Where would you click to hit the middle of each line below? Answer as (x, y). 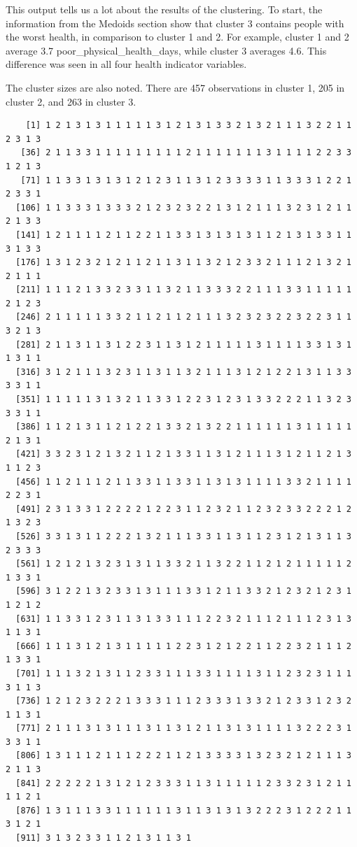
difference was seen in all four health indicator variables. (126, 64)
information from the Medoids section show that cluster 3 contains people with (175, 23)
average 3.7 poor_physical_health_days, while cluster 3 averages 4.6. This (166, 50)
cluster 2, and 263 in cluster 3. (71, 101)
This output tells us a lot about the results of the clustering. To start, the (164, 9)
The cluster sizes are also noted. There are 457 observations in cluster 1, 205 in (175, 87)
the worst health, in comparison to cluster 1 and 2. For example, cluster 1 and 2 (177, 37)
